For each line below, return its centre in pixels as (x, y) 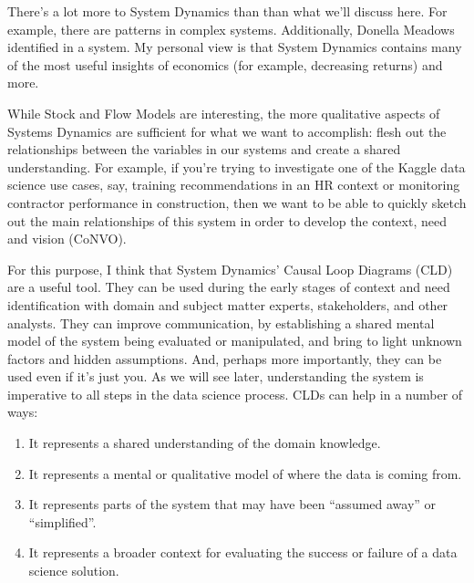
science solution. (74, 571)
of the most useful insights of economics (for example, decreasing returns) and (225, 64)
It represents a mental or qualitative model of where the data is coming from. (245, 473)
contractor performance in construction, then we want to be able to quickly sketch (237, 202)
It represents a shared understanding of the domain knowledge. (205, 443)
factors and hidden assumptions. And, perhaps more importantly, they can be (225, 358)
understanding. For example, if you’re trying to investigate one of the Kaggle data (237, 167)
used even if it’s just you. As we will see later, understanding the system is (216, 376)
